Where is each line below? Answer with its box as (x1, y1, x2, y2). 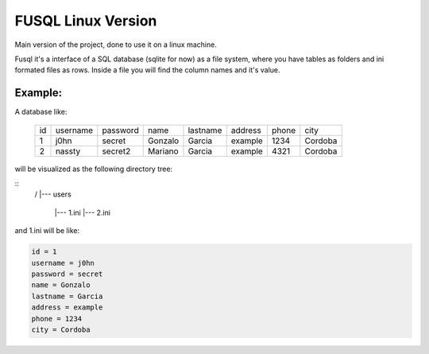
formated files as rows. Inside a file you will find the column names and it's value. (14, 65, 281, 75)
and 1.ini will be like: (14, 226, 79, 235)
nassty (55, 146, 81, 157)
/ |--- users (34, 189, 71, 199)
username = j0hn (31, 259, 95, 267)
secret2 (102, 146, 131, 157)
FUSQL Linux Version (14, 12, 157, 29)
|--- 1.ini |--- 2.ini (54, 208, 111, 217)
